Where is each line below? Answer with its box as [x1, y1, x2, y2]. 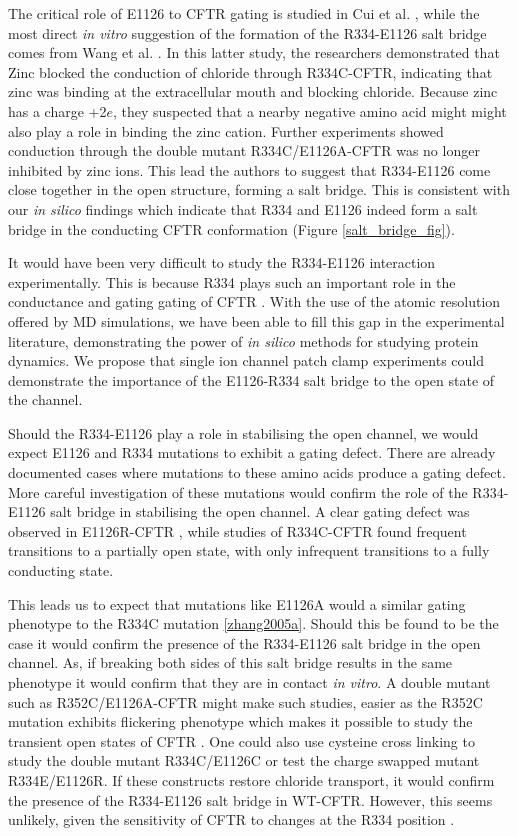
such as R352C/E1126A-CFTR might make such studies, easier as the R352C [8, 691, 483, 712]
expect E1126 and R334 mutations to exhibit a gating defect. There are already [8, 442, 496, 463]
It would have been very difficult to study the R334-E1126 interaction [8, 252, 436, 273]
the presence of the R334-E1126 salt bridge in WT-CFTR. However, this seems [8, 789, 493, 810]
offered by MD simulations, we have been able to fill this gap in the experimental [8, 310, 505, 331]
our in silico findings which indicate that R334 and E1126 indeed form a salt [8, 198, 478, 219]
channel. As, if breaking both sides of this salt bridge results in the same [8, 652, 453, 673]
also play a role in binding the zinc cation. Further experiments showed [8, 120, 444, 141]
